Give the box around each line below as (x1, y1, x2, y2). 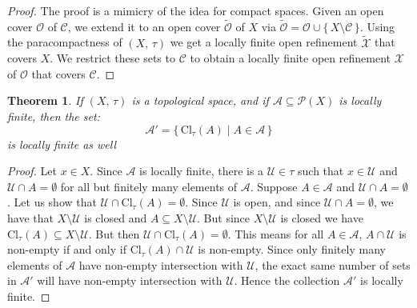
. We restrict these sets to (50, 50, 175, 66)
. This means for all (227, 225, 324, 242)
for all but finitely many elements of (60, 178, 238, 194)
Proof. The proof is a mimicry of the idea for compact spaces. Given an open (7, 2, 384, 18)
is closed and (84, 209, 147, 226)
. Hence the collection (234, 272, 340, 289)
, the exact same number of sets (255, 256, 411, 273)
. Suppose (250, 178, 298, 194)
